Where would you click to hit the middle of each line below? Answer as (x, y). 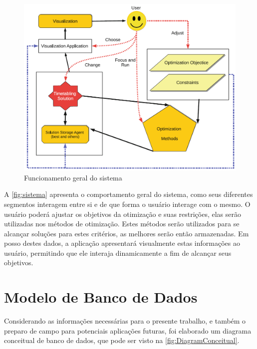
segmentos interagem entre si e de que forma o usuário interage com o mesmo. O (127, 204)
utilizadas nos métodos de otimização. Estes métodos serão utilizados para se (122, 224)
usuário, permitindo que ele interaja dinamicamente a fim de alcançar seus (118, 253)
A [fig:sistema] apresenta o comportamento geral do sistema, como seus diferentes (128, 194)
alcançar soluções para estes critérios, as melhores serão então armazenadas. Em (127, 233)
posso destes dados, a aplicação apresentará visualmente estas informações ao (122, 243)
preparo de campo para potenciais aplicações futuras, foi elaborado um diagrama (128, 330)
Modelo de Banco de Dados (101, 297)
